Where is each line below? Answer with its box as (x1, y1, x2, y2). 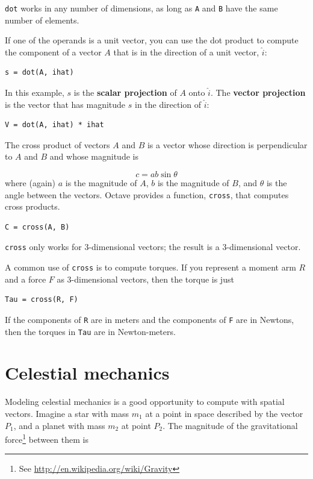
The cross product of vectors (5, 138, 110, 151)
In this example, (5, 86, 64, 99)
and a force (5, 272, 46, 285)
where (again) (5, 177, 56, 189)
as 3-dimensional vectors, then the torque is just (57, 272, 234, 285)
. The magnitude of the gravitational (163, 419, 298, 431)
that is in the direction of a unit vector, (113, 45, 259, 58)
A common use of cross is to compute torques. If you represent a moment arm (5, 261, 296, 274)
